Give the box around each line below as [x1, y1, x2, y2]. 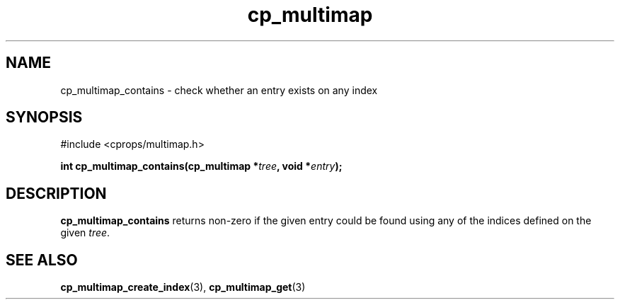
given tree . [60, 226, 110, 239]
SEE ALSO [6, 251, 78, 269]
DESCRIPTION [6, 184, 107, 202]
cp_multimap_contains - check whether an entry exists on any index [60, 84, 378, 96]
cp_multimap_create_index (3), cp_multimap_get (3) [60, 281, 306, 294]
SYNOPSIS [6, 108, 83, 127]
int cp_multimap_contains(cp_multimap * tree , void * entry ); [60, 160, 343, 173]
